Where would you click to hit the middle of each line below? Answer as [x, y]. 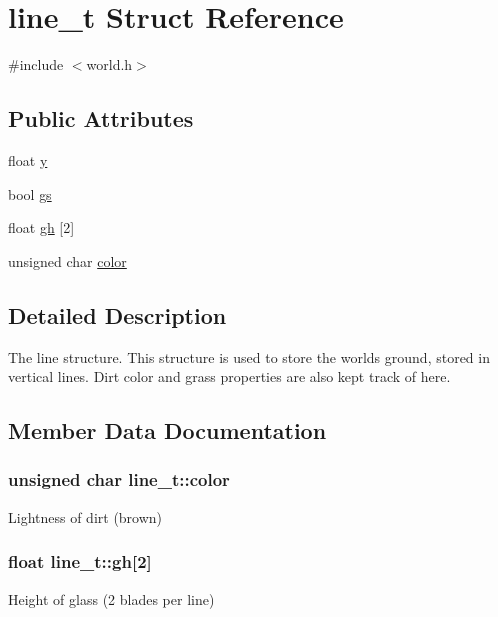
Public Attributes [101, 118]
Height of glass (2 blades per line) [111, 598]
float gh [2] [41, 227]
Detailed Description [117, 314]
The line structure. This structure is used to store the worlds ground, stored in [249, 356]
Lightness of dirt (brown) [85, 516]
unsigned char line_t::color [119, 479]
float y [28, 159]
